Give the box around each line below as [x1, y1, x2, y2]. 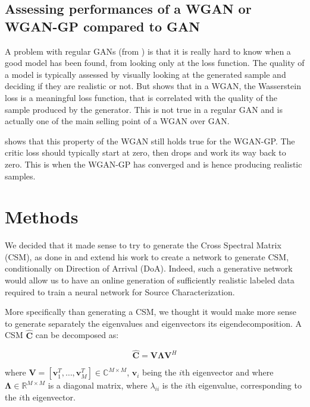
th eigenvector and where [181, 366, 274, 378]
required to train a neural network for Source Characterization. [5, 285, 235, 298]
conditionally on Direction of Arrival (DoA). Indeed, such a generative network [5, 262, 293, 275]
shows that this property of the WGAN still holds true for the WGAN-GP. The [5, 134, 295, 147]
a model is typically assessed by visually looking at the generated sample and [5, 68, 286, 80]
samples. [5, 169, 36, 182]
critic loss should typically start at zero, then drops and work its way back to [5, 146, 286, 159]
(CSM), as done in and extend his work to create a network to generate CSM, [5, 250, 289, 263]
